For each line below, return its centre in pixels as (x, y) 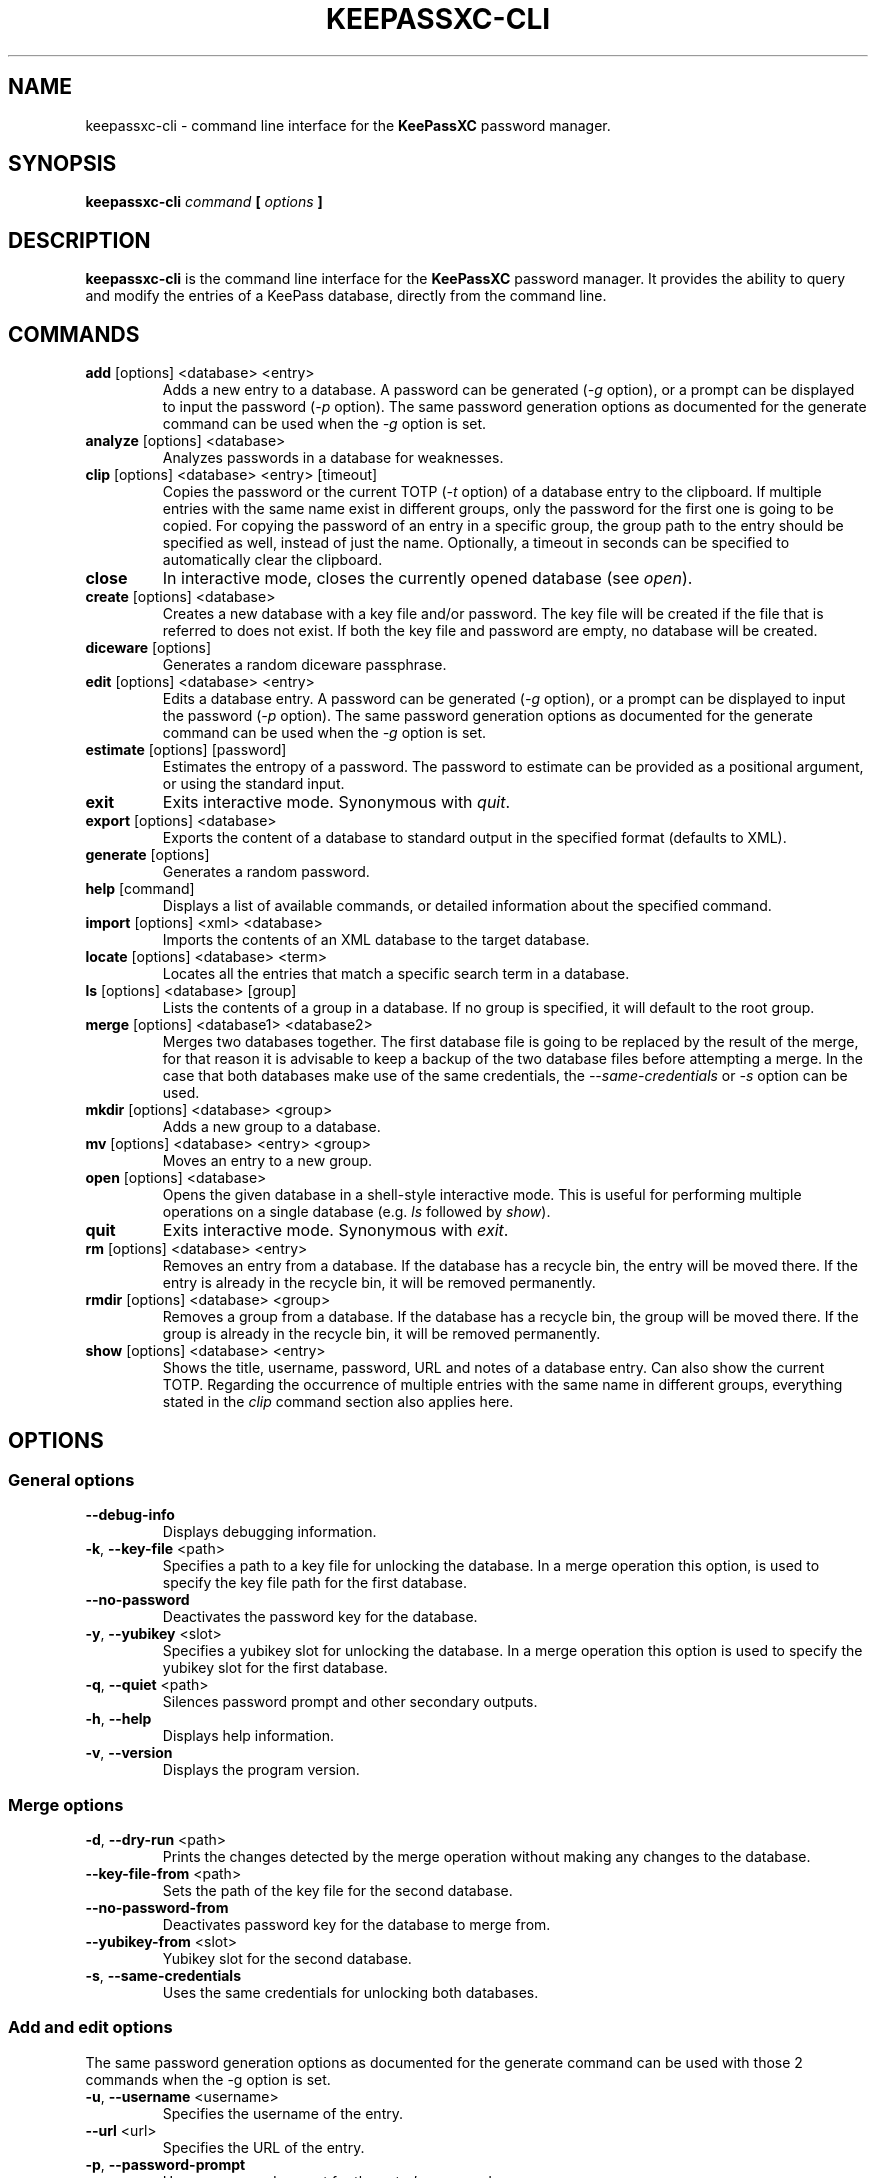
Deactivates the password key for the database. (320, 1617)
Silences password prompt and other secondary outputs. (350, 1702)
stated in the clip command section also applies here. (338, 1402)
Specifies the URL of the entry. (263, 2147)
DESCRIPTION (79, 240)
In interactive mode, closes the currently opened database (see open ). (427, 578)
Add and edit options (90, 2027)
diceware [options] (148, 648)
